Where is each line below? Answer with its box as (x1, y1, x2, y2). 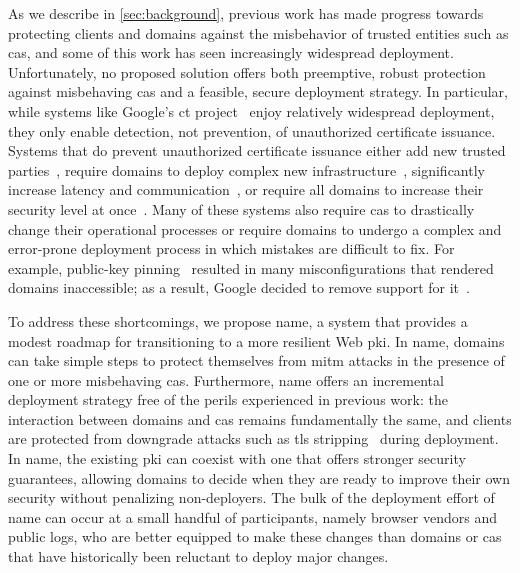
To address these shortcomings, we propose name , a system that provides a (8, 310, 468, 331)
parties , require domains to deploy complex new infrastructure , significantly (8, 159, 485, 180)
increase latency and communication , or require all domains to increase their (8, 179, 484, 200)
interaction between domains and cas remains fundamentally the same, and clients (8, 408, 512, 429)
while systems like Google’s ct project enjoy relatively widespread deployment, (8, 100, 495, 121)
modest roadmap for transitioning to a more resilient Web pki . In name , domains (8, 330, 505, 351)
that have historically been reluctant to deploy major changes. (8, 546, 389, 567)
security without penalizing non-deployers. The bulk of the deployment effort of (8, 487, 495, 508)
